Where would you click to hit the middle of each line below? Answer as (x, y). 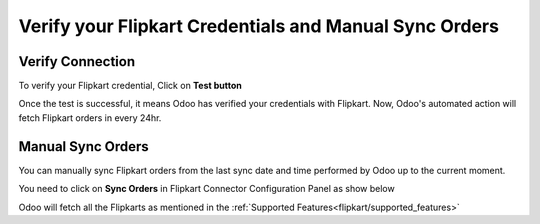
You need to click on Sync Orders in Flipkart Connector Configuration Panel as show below (206, 189)
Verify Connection (76, 61)
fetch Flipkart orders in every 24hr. (90, 117)
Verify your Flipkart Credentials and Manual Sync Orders (259, 26)
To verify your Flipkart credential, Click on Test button (130, 86)
